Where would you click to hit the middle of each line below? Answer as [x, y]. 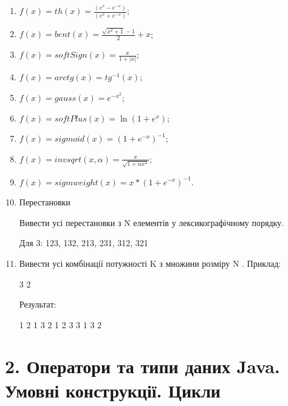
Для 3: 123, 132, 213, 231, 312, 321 [84, 243]
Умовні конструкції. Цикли [113, 390]
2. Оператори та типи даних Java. [142, 366]
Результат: [38, 304]
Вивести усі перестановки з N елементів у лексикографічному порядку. [151, 222]
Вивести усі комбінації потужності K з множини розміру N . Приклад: [150, 263]
